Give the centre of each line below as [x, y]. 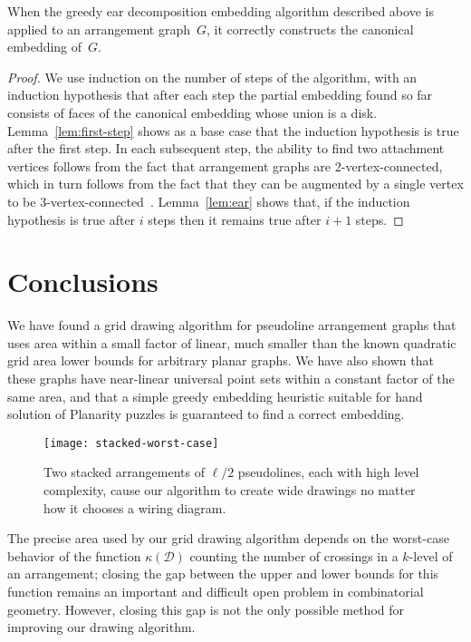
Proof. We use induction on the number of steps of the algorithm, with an [212, 77]
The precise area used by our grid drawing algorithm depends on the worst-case [228, 538]
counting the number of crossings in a [294, 555]
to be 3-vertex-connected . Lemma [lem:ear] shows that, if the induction [209, 201]
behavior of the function [74, 555]
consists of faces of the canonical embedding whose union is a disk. [192, 112]
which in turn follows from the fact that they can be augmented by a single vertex [235, 184]
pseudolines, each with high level [328, 472]
